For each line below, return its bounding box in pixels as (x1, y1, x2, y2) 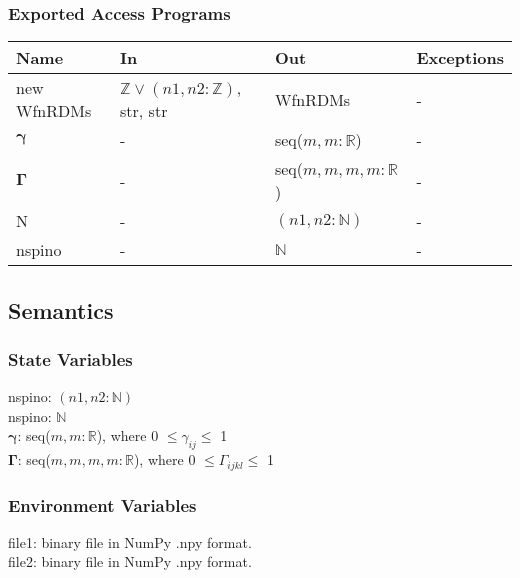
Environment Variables (8, 492, 197, 517)
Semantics (8, 294, 114, 325)
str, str (120, 99, 168, 123)
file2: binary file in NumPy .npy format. (8, 551, 252, 572)
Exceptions (416, 46, 504, 70)
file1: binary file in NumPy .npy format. (8, 531, 252, 552)
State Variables (8, 346, 133, 371)
